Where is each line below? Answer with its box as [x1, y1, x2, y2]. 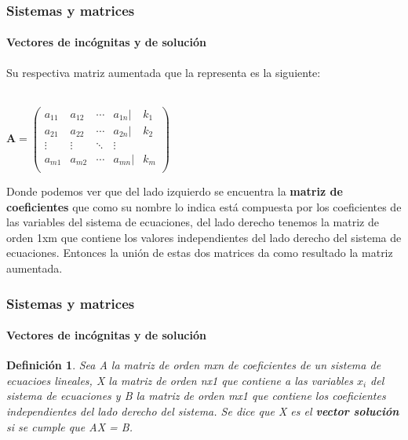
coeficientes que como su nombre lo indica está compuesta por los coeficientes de [6, 198, 402, 214]
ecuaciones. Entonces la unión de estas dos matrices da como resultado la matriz [6, 244, 393, 261]
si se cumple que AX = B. [6, 418, 133, 434]
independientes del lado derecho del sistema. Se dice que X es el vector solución [6, 403, 399, 420]
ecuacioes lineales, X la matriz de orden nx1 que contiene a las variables [6, 372, 353, 388]
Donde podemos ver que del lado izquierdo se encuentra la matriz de [6, 183, 343, 200]
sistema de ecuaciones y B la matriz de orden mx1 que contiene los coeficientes [6, 387, 386, 404]
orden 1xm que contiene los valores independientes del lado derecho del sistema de [6, 229, 402, 245]
